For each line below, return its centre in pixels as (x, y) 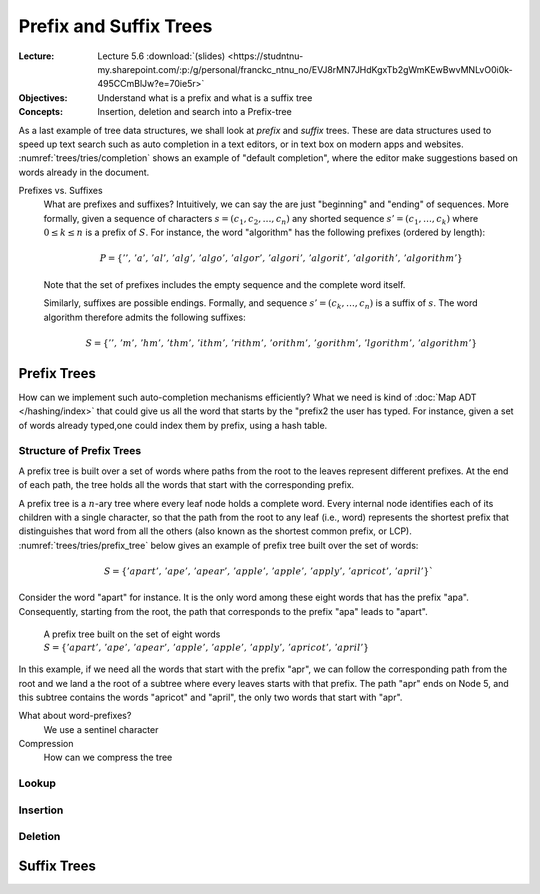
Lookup (37, 783)
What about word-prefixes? (75, 716)
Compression (46, 744)
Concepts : (41, 112)
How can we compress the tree (108, 757)
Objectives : (43, 97)
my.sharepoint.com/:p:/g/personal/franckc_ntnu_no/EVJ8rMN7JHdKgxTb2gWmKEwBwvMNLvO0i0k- (305, 69)
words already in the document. (84, 172)
